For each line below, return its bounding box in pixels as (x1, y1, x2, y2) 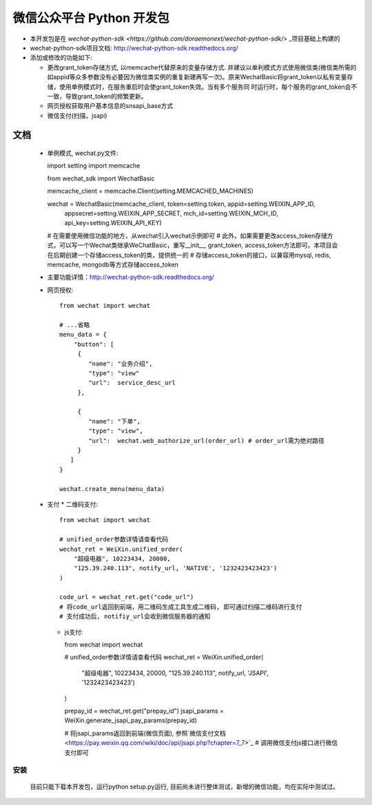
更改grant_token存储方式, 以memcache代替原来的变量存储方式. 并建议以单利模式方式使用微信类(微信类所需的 (47, 63, 357, 72)
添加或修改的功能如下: (30, 54, 93, 62)
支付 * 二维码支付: (47, 500, 98, 508)
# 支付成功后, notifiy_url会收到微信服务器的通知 (59, 613, 211, 620)
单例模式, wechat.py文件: (47, 149, 118, 158)
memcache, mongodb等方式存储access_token (47, 260, 178, 269)
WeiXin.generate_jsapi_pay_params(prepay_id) (64, 716, 198, 724)
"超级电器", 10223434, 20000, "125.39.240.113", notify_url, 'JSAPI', (81, 669, 269, 677)
